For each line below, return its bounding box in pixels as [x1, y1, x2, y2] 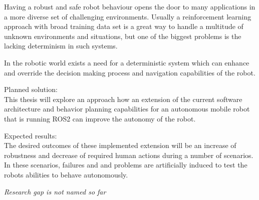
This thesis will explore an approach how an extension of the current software [4, 93, 242, 104]
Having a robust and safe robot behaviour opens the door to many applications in [4, 1, 255, 11]
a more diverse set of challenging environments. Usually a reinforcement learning [4, 11, 251, 21]
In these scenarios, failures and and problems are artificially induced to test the [4, 159, 247, 170]
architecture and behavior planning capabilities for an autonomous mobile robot [4, 103, 250, 114]
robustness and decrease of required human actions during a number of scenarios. [4, 149, 253, 160]
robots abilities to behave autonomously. [4, 169, 128, 179]
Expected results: [4, 130, 57, 140]
